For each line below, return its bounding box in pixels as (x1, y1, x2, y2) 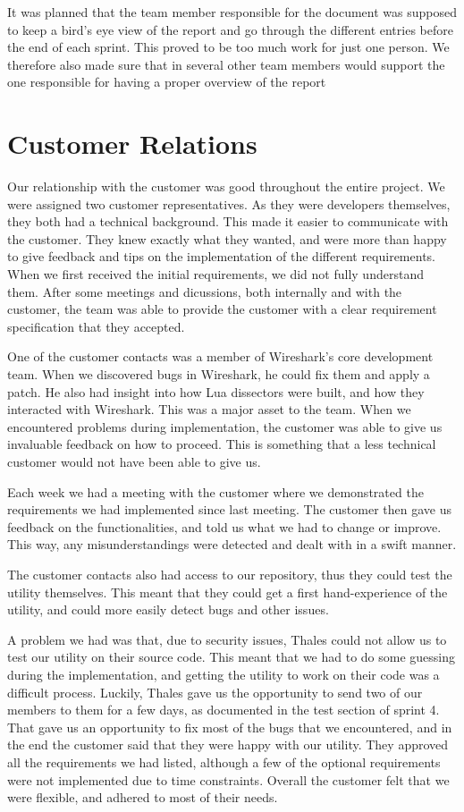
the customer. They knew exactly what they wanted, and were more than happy (7, 229, 447, 248)
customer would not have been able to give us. (7, 453, 261, 470)
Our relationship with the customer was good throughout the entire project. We (7, 177, 445, 196)
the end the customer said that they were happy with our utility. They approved (7, 735, 449, 754)
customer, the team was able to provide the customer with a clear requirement (7, 300, 437, 318)
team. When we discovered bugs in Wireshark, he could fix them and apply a (7, 365, 430, 384)
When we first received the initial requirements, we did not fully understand (7, 265, 424, 283)
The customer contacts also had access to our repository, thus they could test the (7, 564, 452, 583)
